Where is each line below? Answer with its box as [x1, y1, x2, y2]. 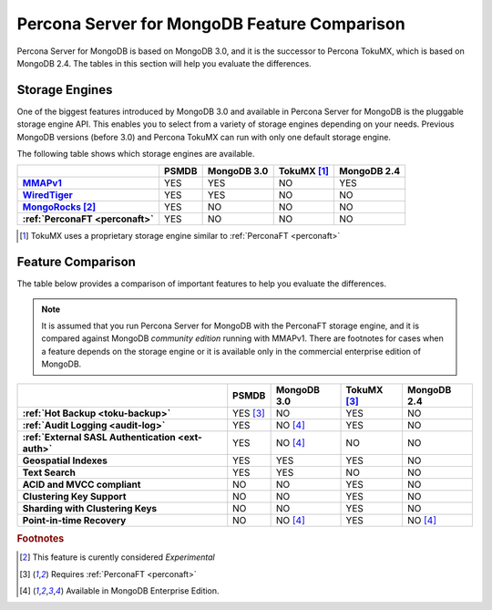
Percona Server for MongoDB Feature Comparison [16, 14, 405, 34]
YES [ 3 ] [232, 407, 266, 419]
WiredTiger [22, 189, 73, 202]
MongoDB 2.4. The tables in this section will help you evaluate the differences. [16, 57, 312, 68]
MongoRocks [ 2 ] [22, 201, 97, 213]
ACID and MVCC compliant [22, 478, 141, 491]
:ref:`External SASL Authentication [22, 430, 177, 443]
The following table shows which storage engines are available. [16, 149, 255, 160]
